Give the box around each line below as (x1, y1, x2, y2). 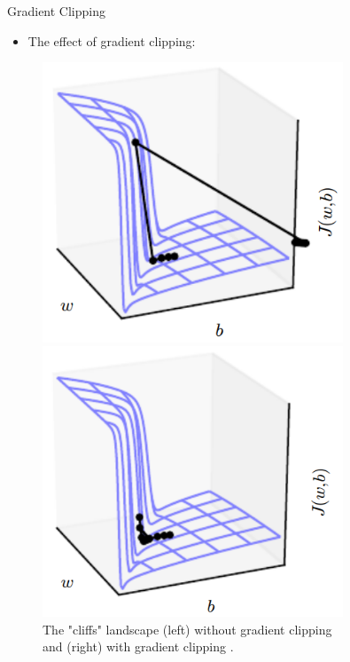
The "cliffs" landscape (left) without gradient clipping (43, 619, 332, 638)
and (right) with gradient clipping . (43, 637, 234, 656)
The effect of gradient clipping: (27, 31, 196, 50)
